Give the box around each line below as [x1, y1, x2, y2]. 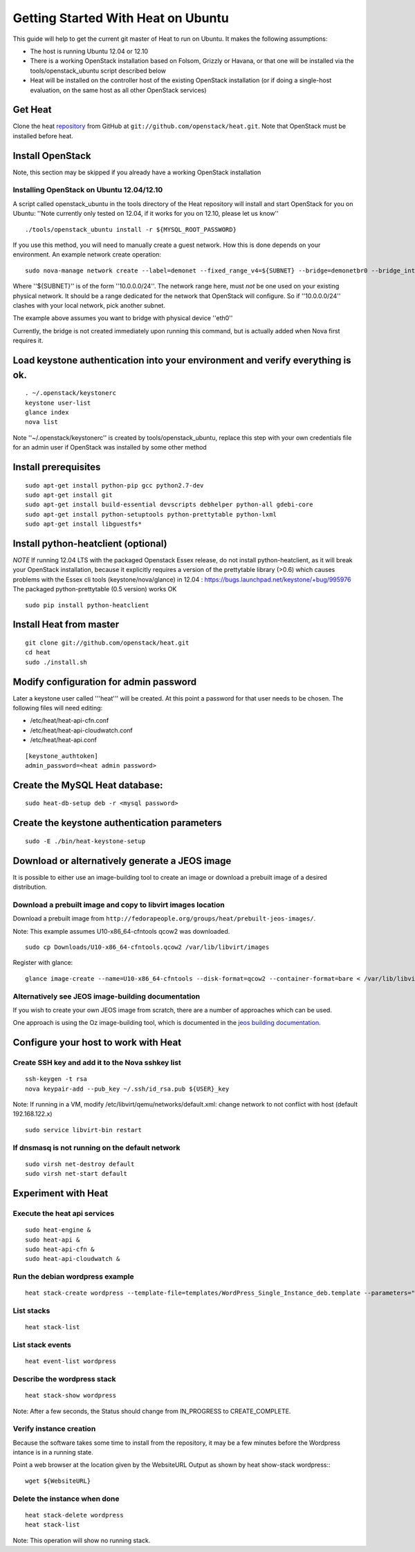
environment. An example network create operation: [12, 250, 162, 259]
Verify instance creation [12, 1424, 96, 1434]
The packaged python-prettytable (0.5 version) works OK [12, 585, 177, 593]
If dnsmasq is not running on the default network [12, 1143, 181, 1152]
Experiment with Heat [12, 1188, 109, 1199]
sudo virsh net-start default [25, 1170, 128, 1178]
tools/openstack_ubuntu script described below [30, 66, 166, 75]
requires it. [12, 336, 44, 345]
